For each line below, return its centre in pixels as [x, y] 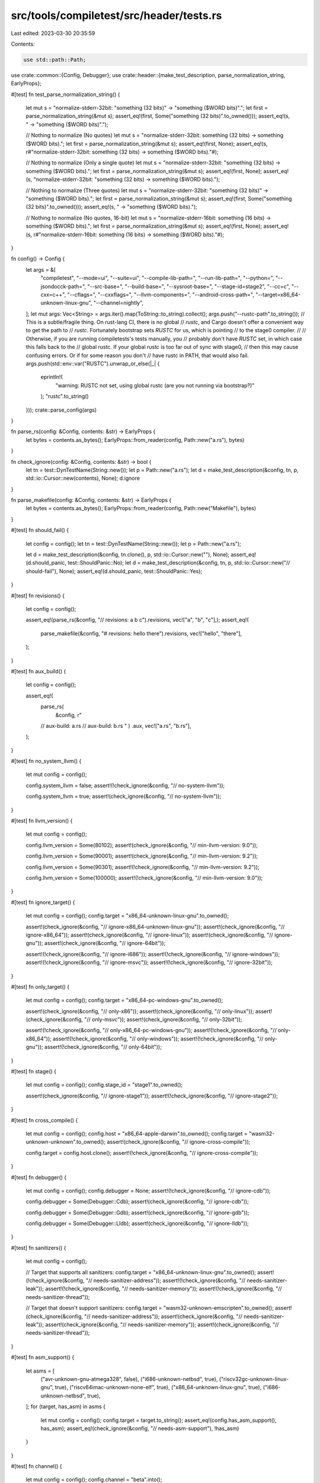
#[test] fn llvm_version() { [42, 821]
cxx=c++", [53, 294]
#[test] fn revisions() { [38, 596]
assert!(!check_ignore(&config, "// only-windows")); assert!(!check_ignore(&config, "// [158, 1039]
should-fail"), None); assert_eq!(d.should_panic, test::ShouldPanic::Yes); [114, 571]
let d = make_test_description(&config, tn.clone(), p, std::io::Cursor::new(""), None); [128, 555]
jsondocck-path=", [63, 286]
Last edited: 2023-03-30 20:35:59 [53, 33]
